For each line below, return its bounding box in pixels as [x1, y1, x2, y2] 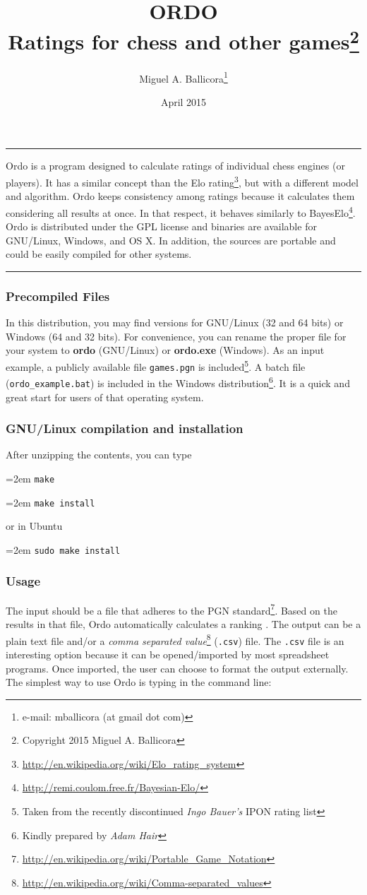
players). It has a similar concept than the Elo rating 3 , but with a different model [6, 173, 359, 189]
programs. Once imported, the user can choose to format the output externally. [6, 660, 349, 675]
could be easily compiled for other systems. [6, 247, 192, 261]
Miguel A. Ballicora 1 [139, 69, 228, 85]
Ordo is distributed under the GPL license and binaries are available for [6, 219, 317, 234]
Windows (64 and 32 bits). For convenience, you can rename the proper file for [6, 328, 347, 343]
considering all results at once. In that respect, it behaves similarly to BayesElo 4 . [6, 203, 356, 220]
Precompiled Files [6, 287, 110, 304]
